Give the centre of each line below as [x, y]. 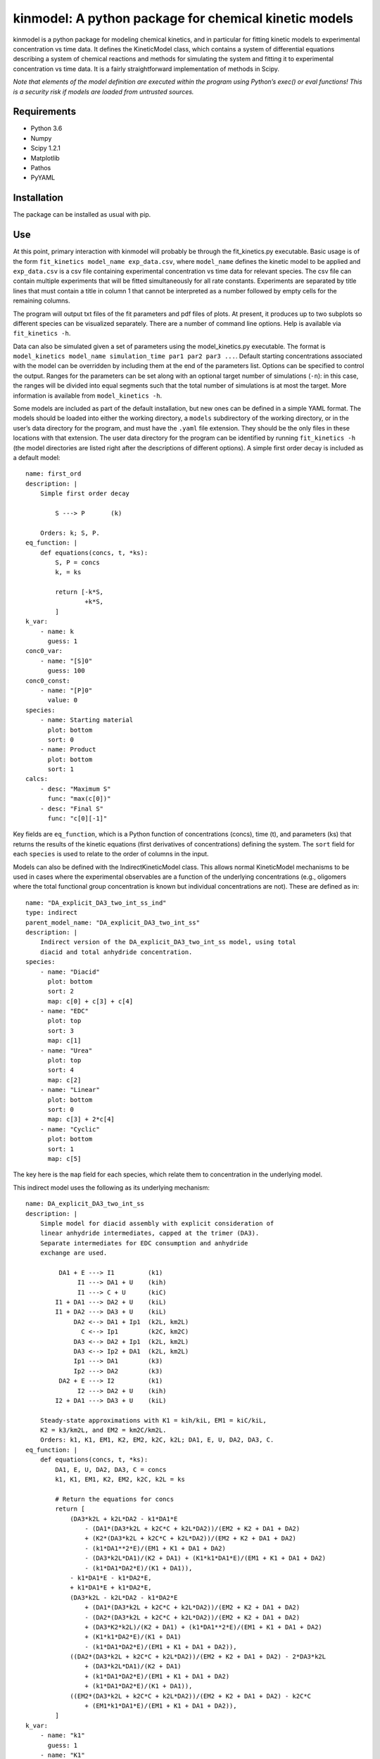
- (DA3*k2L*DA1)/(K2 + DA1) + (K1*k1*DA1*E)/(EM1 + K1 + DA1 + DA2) [205, 1558]
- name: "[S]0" [66, 661]
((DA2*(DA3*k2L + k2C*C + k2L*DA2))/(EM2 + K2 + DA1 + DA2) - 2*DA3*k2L [198, 1657]
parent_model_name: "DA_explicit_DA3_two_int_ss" [113, 922]
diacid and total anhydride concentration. [116, 952]
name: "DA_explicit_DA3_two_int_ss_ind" [96, 903]
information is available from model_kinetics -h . [87, 395]
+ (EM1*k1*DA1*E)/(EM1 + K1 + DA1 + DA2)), [161, 1706]
